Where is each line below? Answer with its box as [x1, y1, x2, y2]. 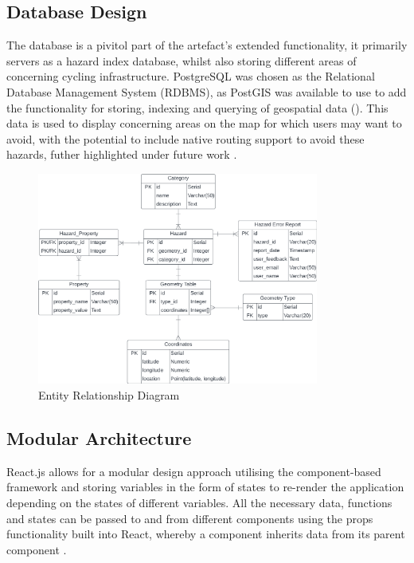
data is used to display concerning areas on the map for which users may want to [6, 115, 402, 132]
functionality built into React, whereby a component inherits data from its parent [6, 526, 405, 542]
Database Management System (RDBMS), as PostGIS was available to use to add [6, 83, 407, 100]
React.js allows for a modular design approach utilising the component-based [6, 463, 381, 479]
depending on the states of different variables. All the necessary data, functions [6, 494, 393, 511]
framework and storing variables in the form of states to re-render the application [6, 478, 404, 495]
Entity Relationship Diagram [38, 387, 180, 404]
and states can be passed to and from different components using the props [6, 510, 373, 526]
